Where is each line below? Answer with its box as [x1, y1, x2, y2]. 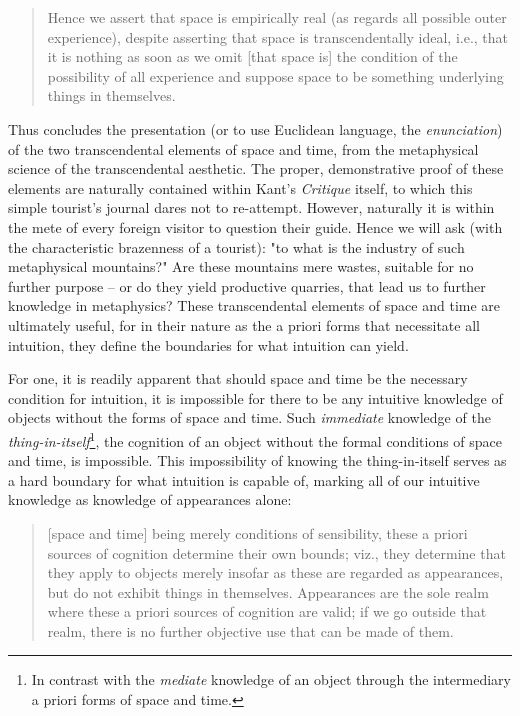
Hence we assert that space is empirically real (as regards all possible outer [47, 7, 507, 27]
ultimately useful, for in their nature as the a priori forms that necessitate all [8, 314, 480, 335]
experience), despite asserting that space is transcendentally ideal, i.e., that [47, 26, 509, 47]
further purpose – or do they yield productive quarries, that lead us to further [8, 275, 486, 296]
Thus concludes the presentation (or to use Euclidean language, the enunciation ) [8, 118, 503, 139]
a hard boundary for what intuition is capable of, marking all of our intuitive [8, 469, 480, 490]
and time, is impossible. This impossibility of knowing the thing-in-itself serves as [8, 450, 507, 471]
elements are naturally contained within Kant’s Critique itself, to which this [8, 177, 473, 198]
